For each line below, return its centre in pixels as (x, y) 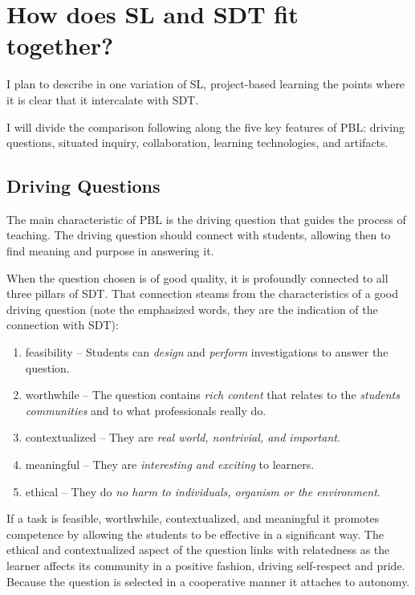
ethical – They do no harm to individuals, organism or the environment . (203, 491)
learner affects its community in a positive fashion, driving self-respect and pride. (206, 565)
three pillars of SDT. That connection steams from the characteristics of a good (203, 293)
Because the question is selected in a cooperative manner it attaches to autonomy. (208, 581)
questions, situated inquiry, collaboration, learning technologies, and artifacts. (197, 143)
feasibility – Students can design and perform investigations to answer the (207, 352)
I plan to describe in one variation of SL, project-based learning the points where (206, 84)
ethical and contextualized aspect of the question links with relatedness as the (198, 550)
